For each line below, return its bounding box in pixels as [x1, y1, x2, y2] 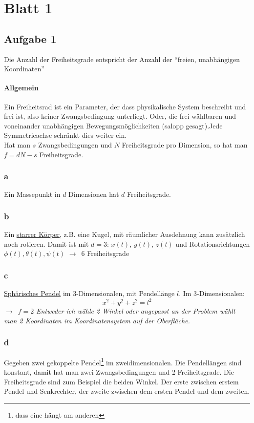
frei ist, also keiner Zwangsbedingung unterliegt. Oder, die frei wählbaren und [4, 111, 236, 121]
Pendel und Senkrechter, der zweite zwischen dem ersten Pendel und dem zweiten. [4, 386, 250, 396]
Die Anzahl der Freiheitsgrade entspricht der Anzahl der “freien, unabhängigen [4, 54, 240, 64]
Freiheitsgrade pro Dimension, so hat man [122, 139, 248, 149]
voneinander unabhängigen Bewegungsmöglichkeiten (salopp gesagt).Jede [4, 120, 223, 130]
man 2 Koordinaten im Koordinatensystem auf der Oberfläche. [4, 315, 190, 325]
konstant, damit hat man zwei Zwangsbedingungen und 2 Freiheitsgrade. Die [4, 366, 234, 377]
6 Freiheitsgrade [81, 248, 129, 258]
